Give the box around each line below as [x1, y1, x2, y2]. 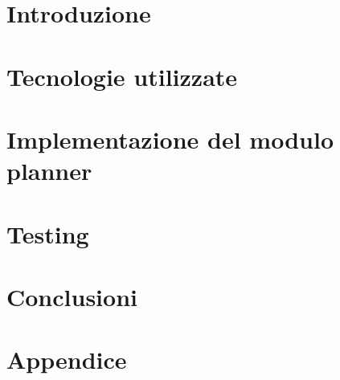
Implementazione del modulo [6, 122, 334, 155]
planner [6, 154, 92, 187]
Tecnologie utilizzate [6, 59, 238, 92]
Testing [6, 217, 89, 250]
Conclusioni [6, 280, 137, 313]
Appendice [6, 343, 127, 376]
